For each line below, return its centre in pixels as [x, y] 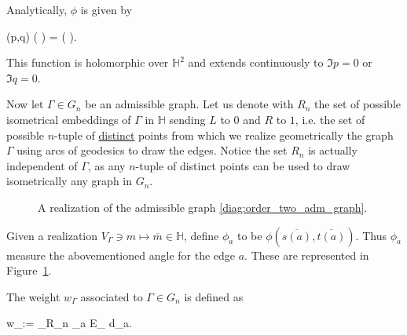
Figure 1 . [29, 270]
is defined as [214, 296]
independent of [42, 165]
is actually [333, 150]
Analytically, [37, 9]
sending [187, 119]
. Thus [371, 235]
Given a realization [52, 235]
